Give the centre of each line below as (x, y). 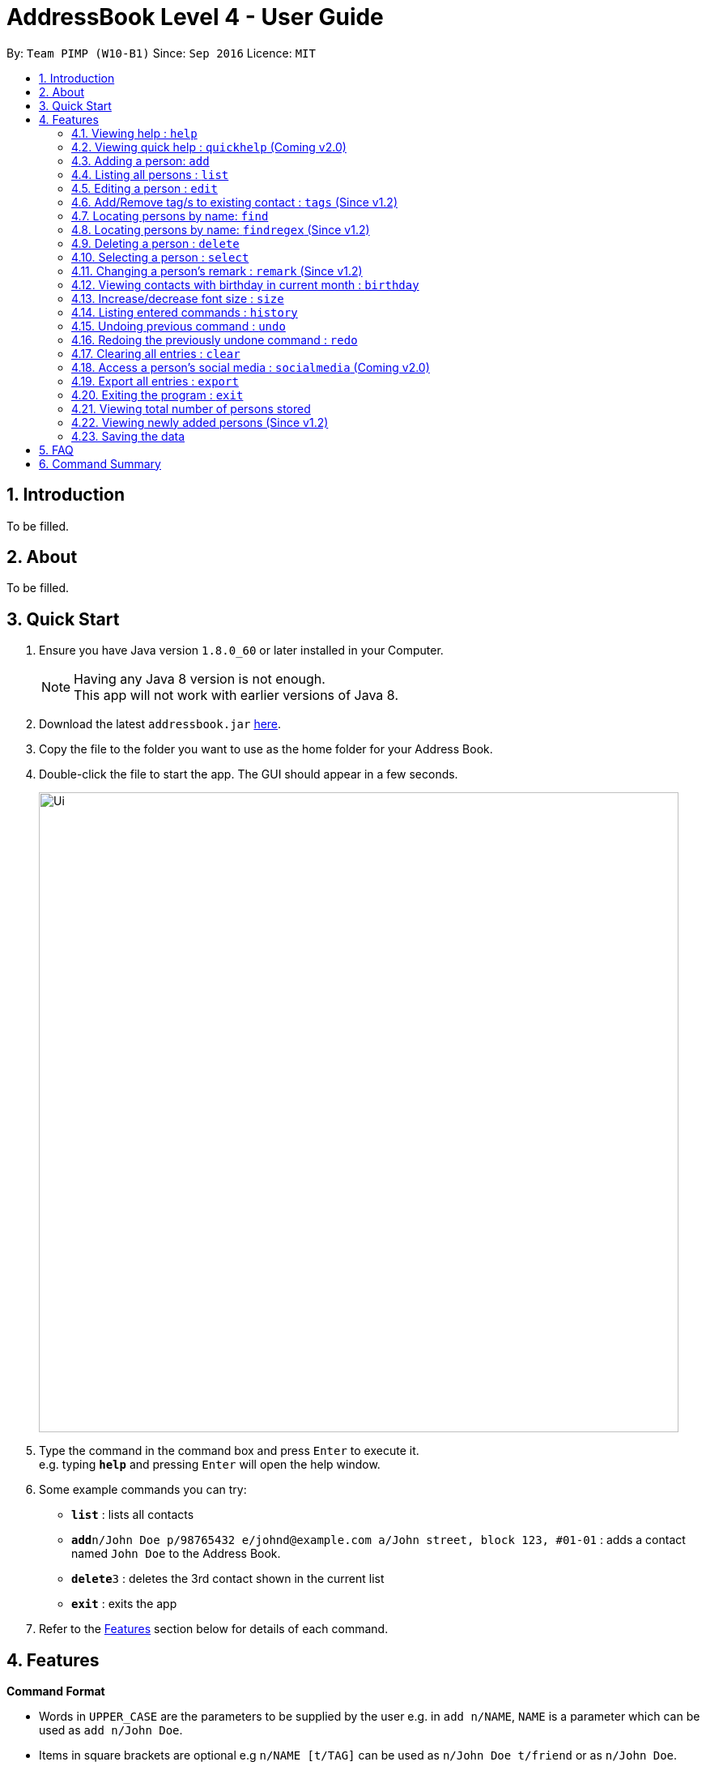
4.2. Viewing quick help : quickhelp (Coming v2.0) (209, 147)
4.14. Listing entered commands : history (185, 312)
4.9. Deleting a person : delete (155, 243)
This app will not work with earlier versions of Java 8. (236, 695)
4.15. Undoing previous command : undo (179, 326)
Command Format (56, 1691)
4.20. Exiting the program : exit (157, 395)
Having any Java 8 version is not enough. (200, 679)
